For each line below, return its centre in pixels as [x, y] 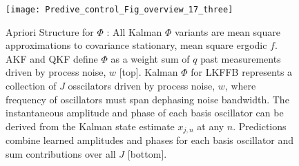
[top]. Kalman [148, 72]
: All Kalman [134, 31]
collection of [31, 86]
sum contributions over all [61, 153]
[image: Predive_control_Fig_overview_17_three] [119, 10]
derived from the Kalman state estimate [90, 126]
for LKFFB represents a [242, 72]
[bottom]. [147, 153]
